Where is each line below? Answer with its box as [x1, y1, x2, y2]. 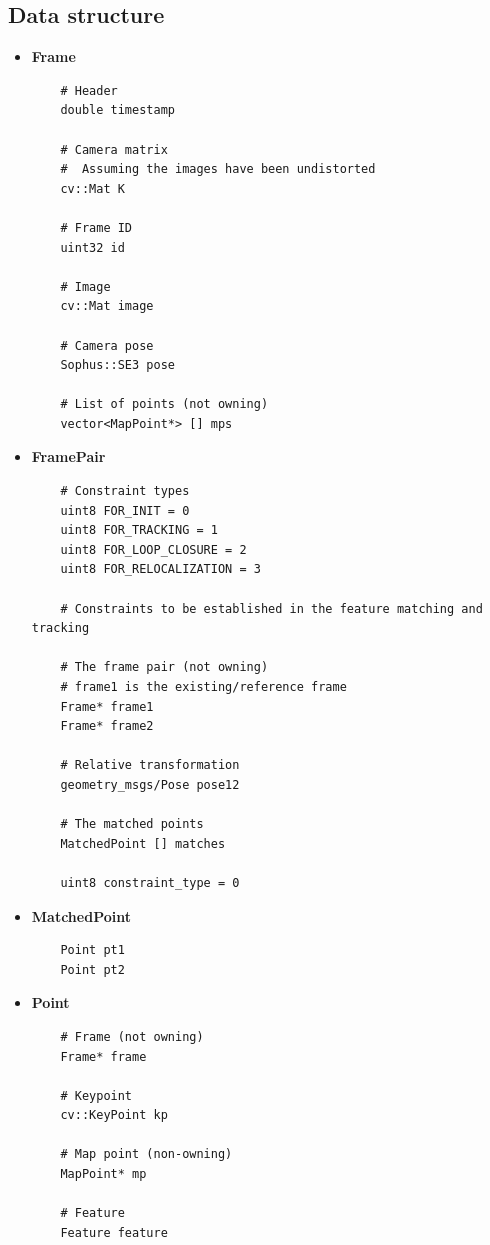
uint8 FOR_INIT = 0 [60, 503, 190, 518]
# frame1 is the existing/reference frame [60, 680, 347, 695]
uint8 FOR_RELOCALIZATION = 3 [60, 562, 261, 577]
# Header [60, 83, 118, 98]
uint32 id [60, 240, 125, 255]
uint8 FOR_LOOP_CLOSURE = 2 [60, 542, 247, 557]
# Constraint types [60, 484, 190, 499]
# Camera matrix [60, 142, 168, 157]
